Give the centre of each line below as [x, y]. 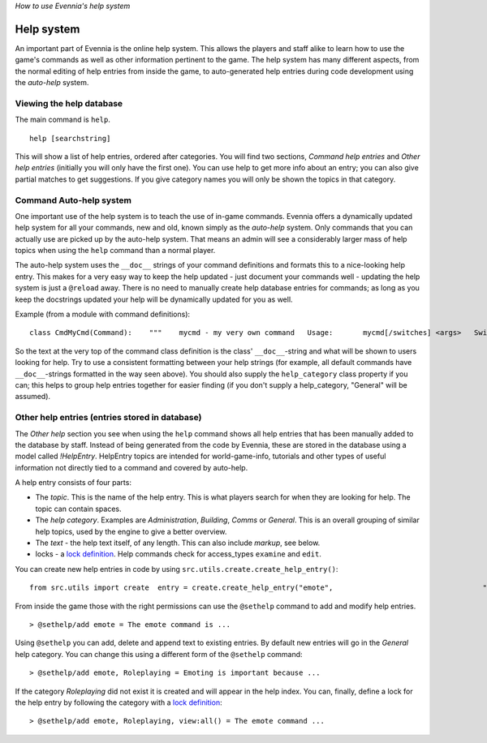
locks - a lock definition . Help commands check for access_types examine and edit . [179, 554]
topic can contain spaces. [78, 509]
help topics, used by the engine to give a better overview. [131, 531]
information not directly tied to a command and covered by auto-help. [131, 467]
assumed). [33, 397]
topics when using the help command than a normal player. [115, 251]
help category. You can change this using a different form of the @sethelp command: [159, 654]
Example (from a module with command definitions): [103, 314]
